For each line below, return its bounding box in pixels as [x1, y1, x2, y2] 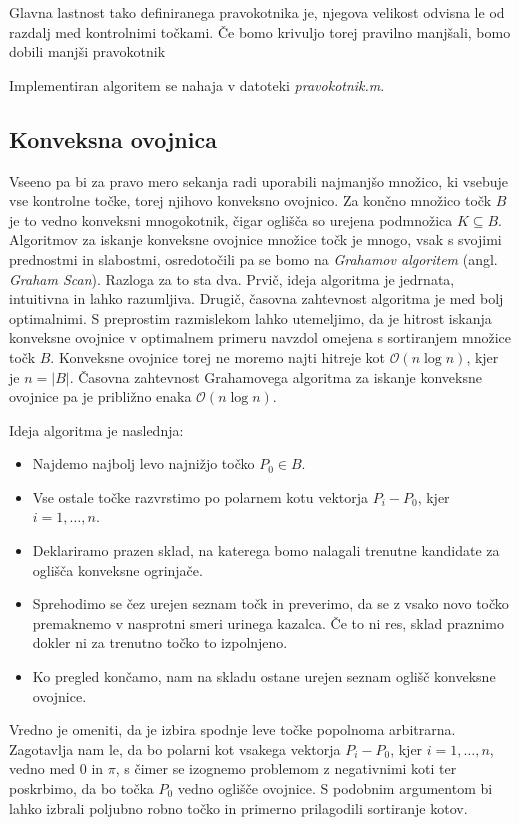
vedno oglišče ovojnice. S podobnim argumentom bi [177, 778, 493, 799]
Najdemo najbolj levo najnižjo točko [32, 453, 255, 474]
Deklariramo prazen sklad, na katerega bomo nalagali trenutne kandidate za [32, 540, 500, 561]
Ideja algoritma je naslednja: [9, 419, 184, 440]
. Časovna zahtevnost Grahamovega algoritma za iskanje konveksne [69, 366, 482, 387]
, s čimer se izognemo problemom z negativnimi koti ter [115, 758, 457, 779]
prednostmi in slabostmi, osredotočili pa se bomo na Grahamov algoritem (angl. [9, 248, 498, 269]
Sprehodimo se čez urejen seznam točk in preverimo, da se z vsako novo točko [32, 593, 509, 614]
